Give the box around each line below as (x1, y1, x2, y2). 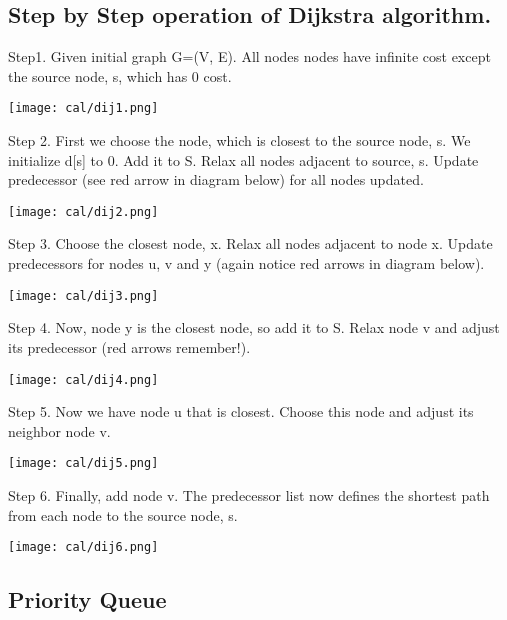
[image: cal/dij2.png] (8, 204, 159, 219)
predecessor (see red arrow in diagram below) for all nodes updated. (8, 169, 424, 190)
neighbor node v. (8, 420, 111, 441)
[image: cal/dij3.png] (8, 288, 159, 303)
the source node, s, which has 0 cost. (8, 65, 232, 86)
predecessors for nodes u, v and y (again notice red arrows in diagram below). (8, 253, 485, 274)
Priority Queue (8, 584, 167, 615)
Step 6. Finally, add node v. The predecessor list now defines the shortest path (8, 485, 490, 506)
